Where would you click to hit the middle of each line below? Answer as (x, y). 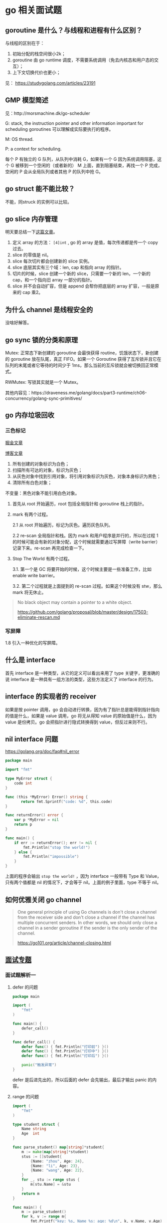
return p (23, 825)
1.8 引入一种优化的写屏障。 (33, 643)
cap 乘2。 (33, 292)
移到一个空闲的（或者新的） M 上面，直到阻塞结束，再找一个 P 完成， (91, 165)
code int (23, 783)
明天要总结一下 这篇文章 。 (31, 232)
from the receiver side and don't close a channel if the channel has (86, 917)
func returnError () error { (34, 815)
